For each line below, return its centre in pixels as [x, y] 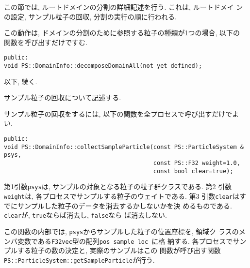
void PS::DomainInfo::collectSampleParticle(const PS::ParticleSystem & [124, 147]
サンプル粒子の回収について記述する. [63, 97]
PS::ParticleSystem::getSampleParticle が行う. [79, 260]
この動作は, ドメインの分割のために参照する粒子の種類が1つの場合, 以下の [122, 33]
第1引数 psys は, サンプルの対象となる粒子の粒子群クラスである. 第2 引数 [118, 186]
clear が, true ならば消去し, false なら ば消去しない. [85, 215]
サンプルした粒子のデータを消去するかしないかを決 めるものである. [125, 205]
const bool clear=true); [193, 171]
